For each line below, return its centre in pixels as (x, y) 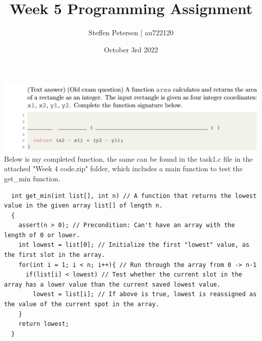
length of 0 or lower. (42, 235)
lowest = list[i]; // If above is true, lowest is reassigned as (145, 294)
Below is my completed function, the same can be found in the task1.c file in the (128, 158)
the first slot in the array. (55, 255)
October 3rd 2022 (131, 49)
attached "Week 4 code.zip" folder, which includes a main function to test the (123, 168)
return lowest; (44, 324)
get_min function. (32, 178)
